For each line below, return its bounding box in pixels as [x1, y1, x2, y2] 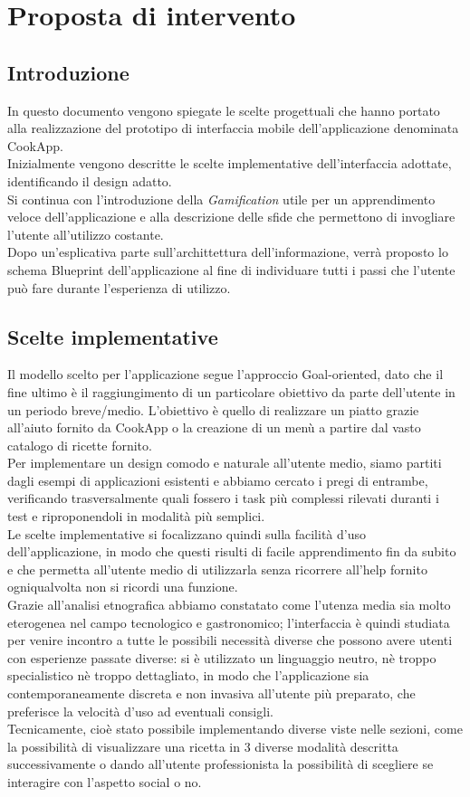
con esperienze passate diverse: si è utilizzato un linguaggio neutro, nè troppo [7, 648, 436, 667]
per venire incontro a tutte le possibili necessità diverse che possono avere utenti [7, 631, 453, 650]
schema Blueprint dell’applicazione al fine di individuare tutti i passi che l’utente [7, 260, 456, 279]
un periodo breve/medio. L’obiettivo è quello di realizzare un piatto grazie [7, 400, 419, 419]
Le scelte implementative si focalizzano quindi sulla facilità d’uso [7, 524, 366, 543]
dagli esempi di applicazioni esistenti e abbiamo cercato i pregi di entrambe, [7, 470, 428, 489]
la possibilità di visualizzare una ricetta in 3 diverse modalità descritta [7, 736, 398, 755]
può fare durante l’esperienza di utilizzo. [7, 278, 231, 297]
